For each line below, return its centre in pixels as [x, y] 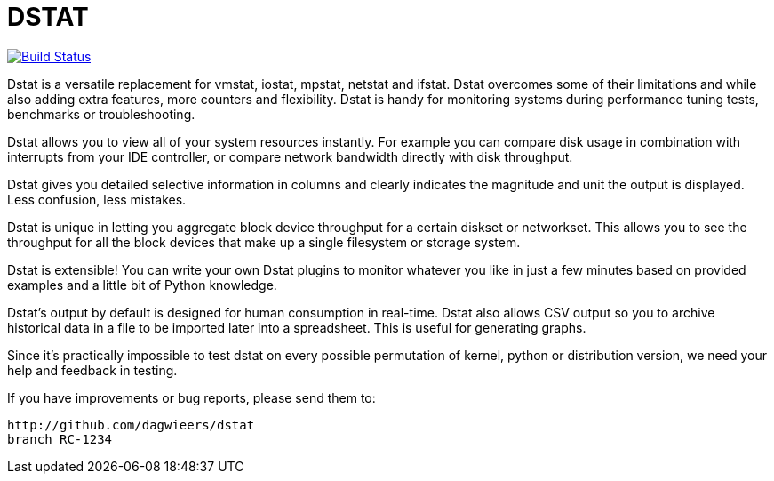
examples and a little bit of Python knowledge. [142, 285]
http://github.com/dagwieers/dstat [131, 425]
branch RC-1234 [60, 439]
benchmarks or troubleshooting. [101, 114]
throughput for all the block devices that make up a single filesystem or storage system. [264, 242]
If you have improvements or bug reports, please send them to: [192, 397]
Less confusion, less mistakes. [97, 199]
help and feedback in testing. [92, 370]
